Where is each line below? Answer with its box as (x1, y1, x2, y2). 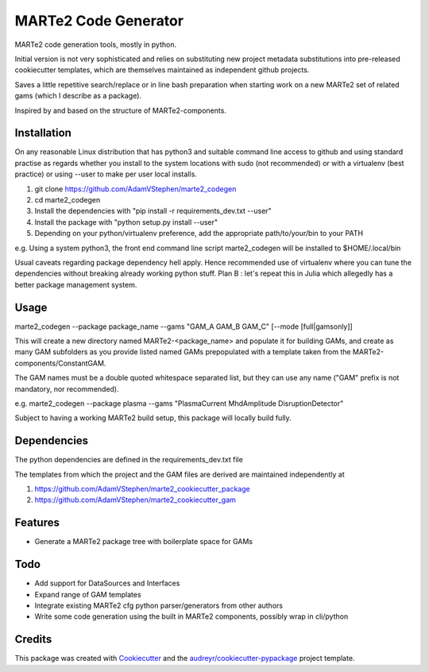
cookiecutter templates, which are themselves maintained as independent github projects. (14, 65, 310, 75)
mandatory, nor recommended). (14, 384, 119, 393)
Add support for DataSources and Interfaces (34, 578, 180, 588)
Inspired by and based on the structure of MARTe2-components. (14, 106, 226, 115)
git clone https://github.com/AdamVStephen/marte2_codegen (34, 183, 237, 194)
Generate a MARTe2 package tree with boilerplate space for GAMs (34, 537, 253, 546)
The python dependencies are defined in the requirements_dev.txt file (14, 455, 244, 465)
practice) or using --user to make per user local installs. (14, 169, 198, 179)
